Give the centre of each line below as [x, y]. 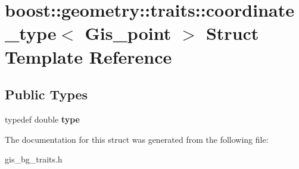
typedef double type [42, 119]
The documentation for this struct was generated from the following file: [137, 139]
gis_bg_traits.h [34, 159]
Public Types [46, 94]
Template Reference [88, 56]
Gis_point [128, 33]
